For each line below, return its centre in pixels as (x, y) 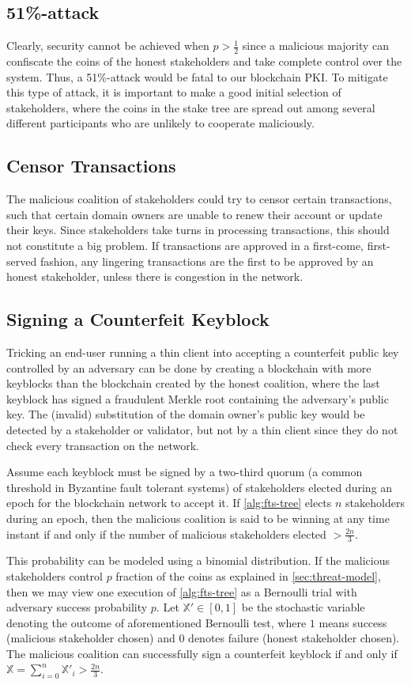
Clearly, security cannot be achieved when (108, 45)
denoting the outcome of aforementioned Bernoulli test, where (156, 622)
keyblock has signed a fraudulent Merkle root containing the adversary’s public (198, 398)
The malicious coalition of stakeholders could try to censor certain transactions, (199, 199)
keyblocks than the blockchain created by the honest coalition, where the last (193, 383)
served (22, 261)
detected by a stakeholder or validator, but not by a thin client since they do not (202, 429)
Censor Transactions (91, 166)
